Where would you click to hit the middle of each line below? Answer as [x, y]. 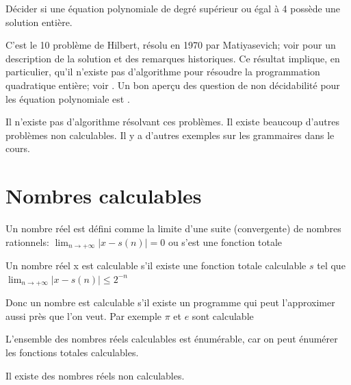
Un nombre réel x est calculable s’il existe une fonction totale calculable [156, 265]
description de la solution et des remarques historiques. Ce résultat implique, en [173, 58]
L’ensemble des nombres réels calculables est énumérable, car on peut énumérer [172, 339]
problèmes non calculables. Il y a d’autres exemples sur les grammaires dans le [170, 135]
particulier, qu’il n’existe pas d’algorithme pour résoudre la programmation [163, 72]
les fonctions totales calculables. [72, 352]
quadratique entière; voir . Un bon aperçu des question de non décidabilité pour [173, 85]
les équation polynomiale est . [68, 98]
